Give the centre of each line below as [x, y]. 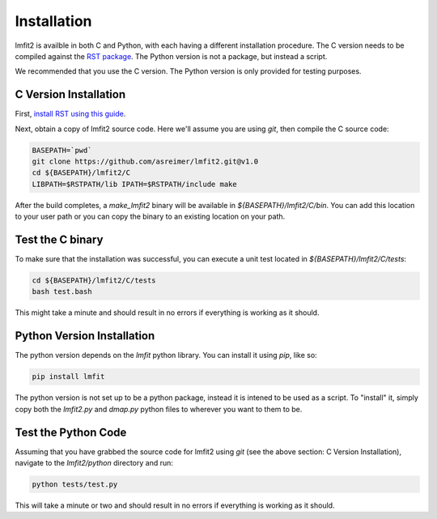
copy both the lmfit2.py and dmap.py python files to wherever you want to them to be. [159, 409]
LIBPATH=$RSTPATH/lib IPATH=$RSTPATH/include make [135, 184]
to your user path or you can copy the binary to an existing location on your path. [150, 217]
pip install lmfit [68, 377]
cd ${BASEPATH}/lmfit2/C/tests [94, 281]
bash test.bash [62, 292]
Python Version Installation [85, 336]
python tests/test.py [75, 484]
